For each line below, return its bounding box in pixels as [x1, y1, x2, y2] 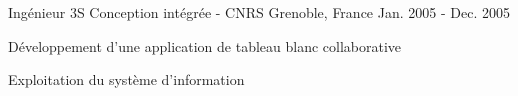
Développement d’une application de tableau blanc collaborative [8, 35, 402, 56]
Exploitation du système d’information [8, 69, 245, 90]
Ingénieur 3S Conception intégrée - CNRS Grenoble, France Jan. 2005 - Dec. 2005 [8, 2, 510, 22]
